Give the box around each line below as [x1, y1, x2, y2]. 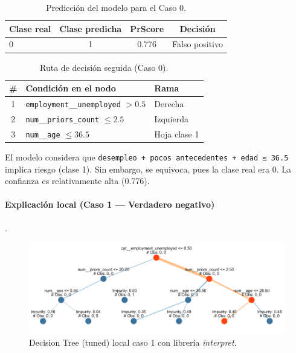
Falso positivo [172, 38, 223, 50]
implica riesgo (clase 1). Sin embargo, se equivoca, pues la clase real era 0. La [5, 162, 291, 175]
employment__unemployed [25, 100, 121, 109]
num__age [25, 130, 60, 139]
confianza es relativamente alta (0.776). [5, 174, 150, 187]
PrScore [130, 22, 164, 35]
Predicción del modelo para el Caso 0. [46, 1, 186, 13]
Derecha [154, 97, 184, 110]
